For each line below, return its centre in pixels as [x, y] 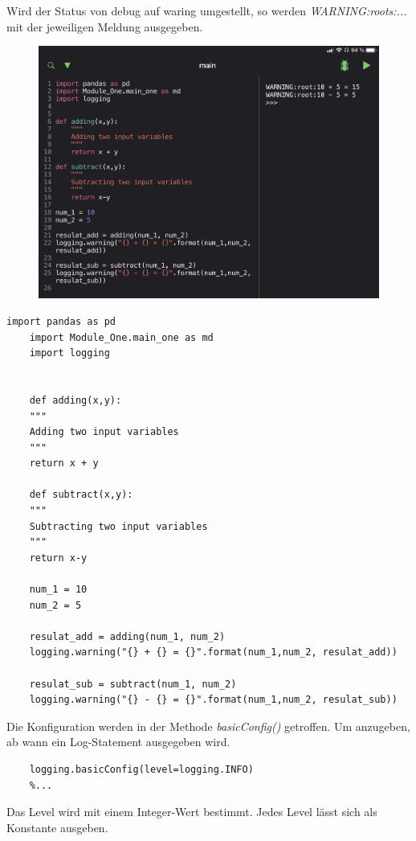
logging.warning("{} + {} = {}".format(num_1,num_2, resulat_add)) [213, 652]
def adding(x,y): [75, 400]
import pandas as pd [61, 321]
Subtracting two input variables [118, 526]
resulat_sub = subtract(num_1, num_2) [133, 684]
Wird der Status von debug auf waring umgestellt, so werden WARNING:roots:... [207, 10]
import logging [69, 353]
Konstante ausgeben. [57, 827]
